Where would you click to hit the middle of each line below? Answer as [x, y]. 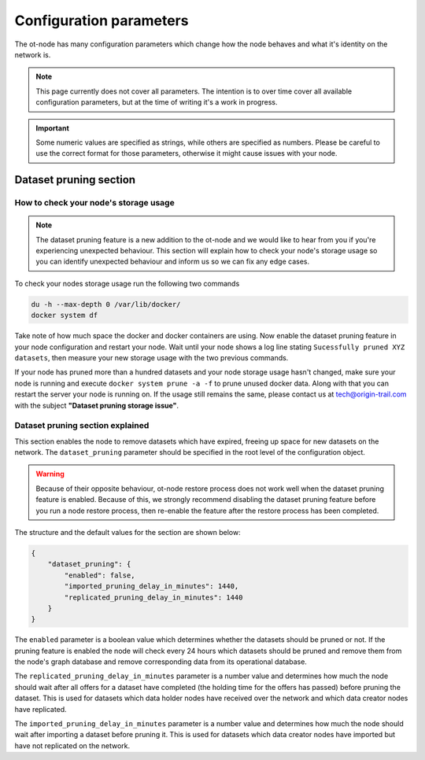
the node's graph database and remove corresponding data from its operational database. [161, 662]
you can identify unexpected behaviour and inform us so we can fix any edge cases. [173, 262]
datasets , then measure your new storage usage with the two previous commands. [152, 357]
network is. [33, 54]
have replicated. [41, 709]
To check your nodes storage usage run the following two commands [127, 283]
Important [53, 128]
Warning [50, 474]
